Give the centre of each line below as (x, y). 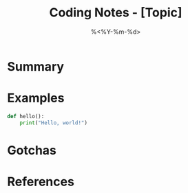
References (41, 182)
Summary (35, 66)
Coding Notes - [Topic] (116, 13)
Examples (36, 98)
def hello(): (26, 116)
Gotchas (32, 150)
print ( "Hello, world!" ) (54, 123)
